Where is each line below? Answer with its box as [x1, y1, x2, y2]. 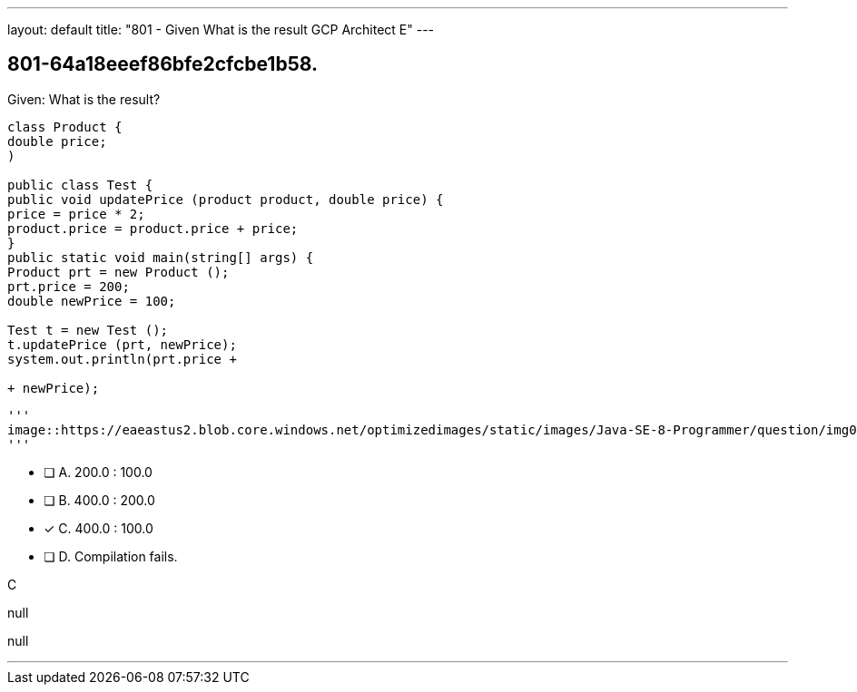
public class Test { [7, 177, 153, 192]
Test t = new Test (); [7, 322, 169, 337]
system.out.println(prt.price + [7, 351, 237, 366]
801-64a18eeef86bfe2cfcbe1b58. [7, 53, 318, 76]
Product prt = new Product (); [7, 264, 230, 279]
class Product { [7, 119, 123, 134]
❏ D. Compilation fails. [44, 548, 178, 564]
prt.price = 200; [7, 278, 130, 294]
